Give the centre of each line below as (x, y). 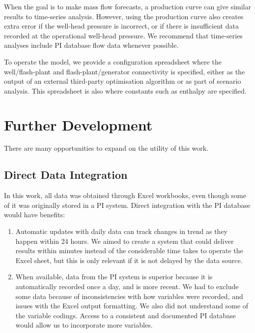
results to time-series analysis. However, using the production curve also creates (124, 16)
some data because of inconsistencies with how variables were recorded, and (129, 296)
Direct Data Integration (66, 175)
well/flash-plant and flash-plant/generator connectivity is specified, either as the (125, 71)
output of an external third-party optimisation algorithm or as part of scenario (123, 81)
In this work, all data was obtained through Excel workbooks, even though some (125, 195)
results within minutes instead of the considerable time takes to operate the (129, 250)
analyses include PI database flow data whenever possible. (91, 45)
